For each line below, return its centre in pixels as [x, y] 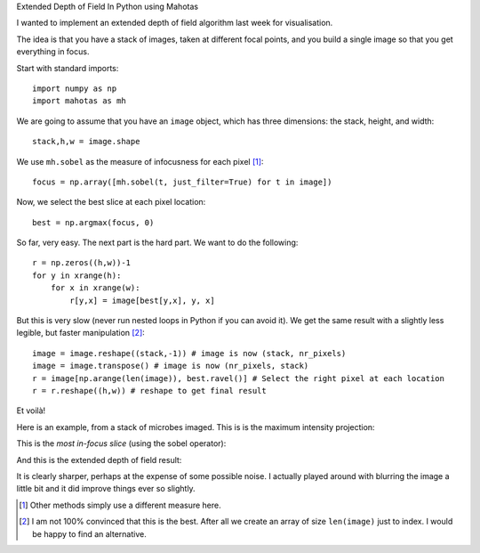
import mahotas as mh [79, 101]
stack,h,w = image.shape [86, 142]
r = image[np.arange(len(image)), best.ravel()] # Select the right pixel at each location [238, 378]
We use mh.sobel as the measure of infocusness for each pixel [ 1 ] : [140, 161]
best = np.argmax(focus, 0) [93, 222]
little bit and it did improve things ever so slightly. [106, 489]
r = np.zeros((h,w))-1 [82, 263]
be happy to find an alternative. [89, 533]
